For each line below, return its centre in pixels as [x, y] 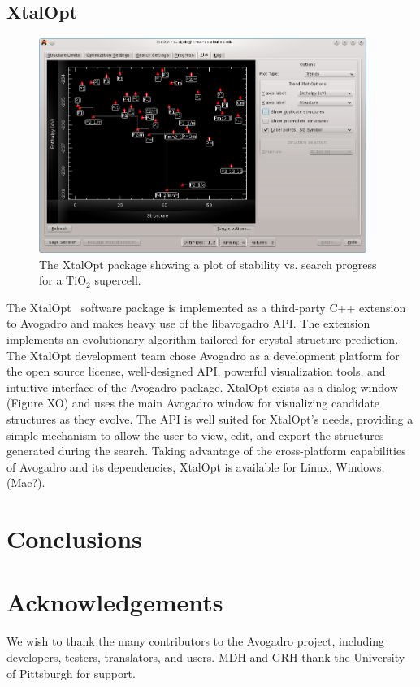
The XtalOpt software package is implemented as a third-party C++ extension [206, 307]
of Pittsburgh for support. [71, 673]
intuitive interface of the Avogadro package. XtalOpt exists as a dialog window [202, 387]
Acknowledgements [115, 602]
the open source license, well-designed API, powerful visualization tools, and [196, 371]
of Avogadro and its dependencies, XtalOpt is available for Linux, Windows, [196, 466]
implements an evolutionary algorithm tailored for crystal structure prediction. [203, 339]
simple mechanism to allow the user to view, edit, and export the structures [195, 435]
